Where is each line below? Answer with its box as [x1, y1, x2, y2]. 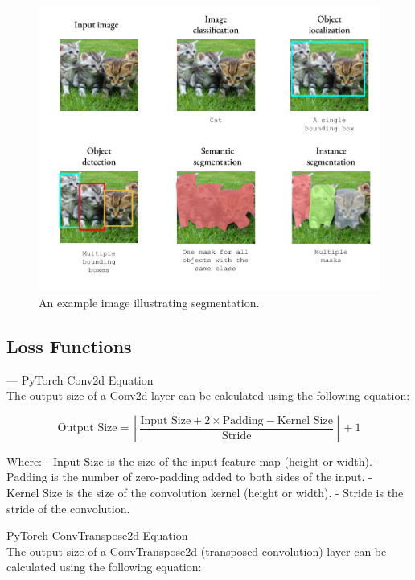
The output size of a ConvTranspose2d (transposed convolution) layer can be [6, 542, 387, 559]
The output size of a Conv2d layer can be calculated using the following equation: [6, 387, 410, 404]
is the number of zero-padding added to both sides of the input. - [51, 468, 372, 485]
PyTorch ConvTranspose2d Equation [6, 527, 188, 544]
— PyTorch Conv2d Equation [6, 371, 154, 388]
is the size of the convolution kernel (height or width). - [65, 484, 339, 501]
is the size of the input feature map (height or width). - [107, 452, 380, 469]
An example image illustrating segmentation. [39, 294, 260, 311]
